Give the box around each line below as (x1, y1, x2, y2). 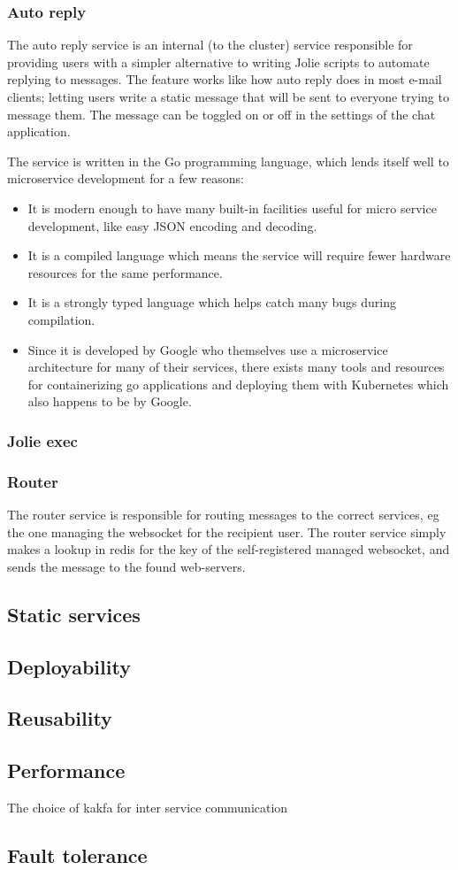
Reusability (7, 704, 112, 732)
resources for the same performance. (27, 263, 223, 281)
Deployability (7, 652, 131, 680)
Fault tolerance (7, 841, 148, 868)
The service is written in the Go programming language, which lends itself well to (7, 151, 449, 170)
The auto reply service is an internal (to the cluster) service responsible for (7, 35, 413, 54)
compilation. (27, 310, 95, 328)
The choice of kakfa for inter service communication (7, 797, 288, 816)
